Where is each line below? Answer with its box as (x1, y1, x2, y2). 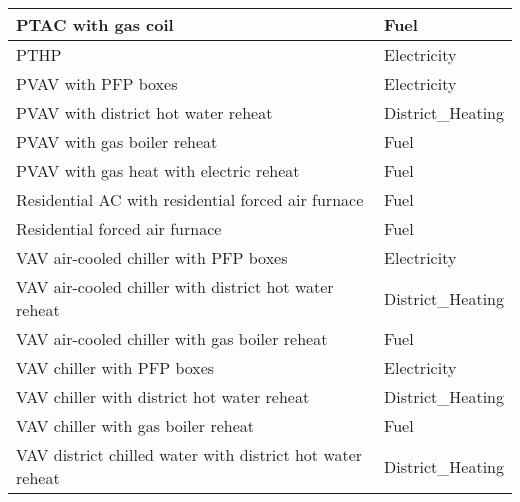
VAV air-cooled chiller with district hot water (16, 275, 334, 298)
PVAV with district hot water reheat (16, 101, 273, 124)
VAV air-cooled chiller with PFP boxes (16, 246, 288, 269)
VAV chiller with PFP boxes (16, 356, 215, 379)
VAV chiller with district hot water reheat (16, 385, 310, 408)
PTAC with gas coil (16, 13, 174, 36)
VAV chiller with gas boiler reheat (16, 414, 255, 437)
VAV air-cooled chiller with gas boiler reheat (16, 327, 328, 350)
